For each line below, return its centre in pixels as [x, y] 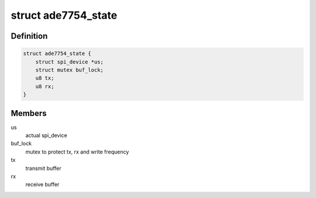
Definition [29, 36]
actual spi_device [46, 135]
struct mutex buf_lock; [69, 70]
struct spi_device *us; [69, 62]
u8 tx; [45, 78]
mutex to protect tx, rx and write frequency [77, 152]
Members [29, 113]
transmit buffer [43, 168]
